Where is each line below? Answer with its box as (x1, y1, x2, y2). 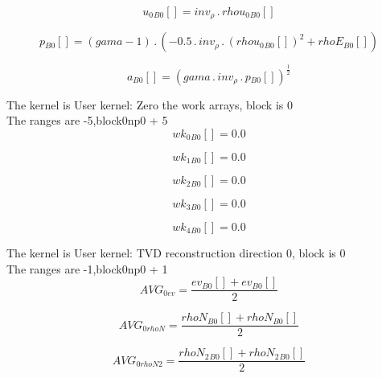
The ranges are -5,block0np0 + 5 (6, 112, 168, 129)
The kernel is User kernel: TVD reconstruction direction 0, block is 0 (6, 244, 346, 261)
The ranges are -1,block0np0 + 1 (6, 260, 168, 277)
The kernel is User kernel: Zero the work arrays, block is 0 (6, 96, 293, 113)
